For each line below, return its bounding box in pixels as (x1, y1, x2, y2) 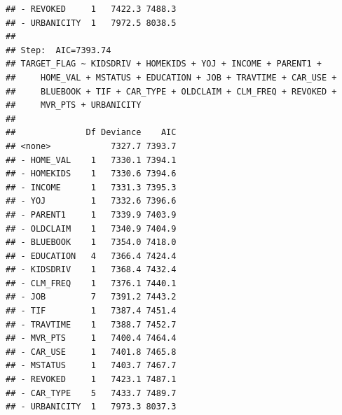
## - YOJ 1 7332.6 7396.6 (6, 196, 177, 206)
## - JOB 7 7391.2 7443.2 (6, 292, 177, 302)
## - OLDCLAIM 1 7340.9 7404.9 (6, 223, 177, 234)
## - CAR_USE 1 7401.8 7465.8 (6, 346, 177, 357)
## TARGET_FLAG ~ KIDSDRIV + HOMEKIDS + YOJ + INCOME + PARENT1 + (6, 59, 322, 69)
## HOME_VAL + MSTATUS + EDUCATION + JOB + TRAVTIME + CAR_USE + (6, 72, 337, 83)
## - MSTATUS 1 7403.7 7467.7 (6, 360, 177, 371)
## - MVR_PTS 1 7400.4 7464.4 (6, 333, 177, 344)
